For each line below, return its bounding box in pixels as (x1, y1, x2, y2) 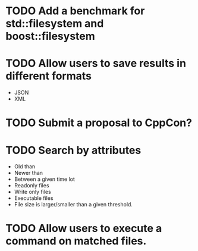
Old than (14, 163, 36, 170)
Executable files (14, 194, 54, 202)
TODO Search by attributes (5, 143, 142, 157)
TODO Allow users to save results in (5, 57, 187, 70)
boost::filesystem (5, 30, 96, 43)
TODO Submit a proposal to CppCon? (5, 116, 193, 130)
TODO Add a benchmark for (5, 4, 145, 18)
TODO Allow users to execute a (5, 222, 162, 236)
